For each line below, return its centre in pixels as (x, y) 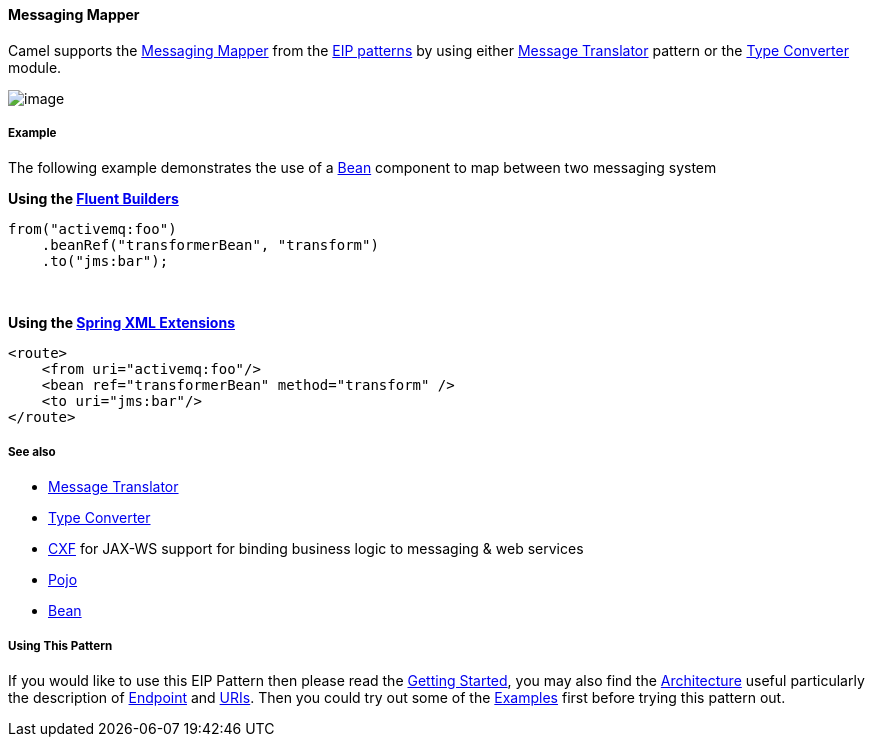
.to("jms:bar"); (105, 261)
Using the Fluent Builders (93, 199)
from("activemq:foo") (92, 229)
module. (35, 67)
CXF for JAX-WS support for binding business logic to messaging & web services (316, 549)
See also (32, 451)
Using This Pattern (60, 645)
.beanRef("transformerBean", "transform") (210, 245)
